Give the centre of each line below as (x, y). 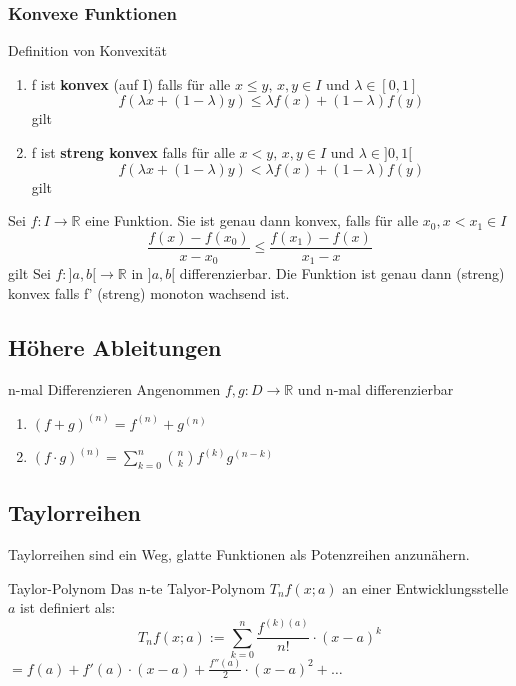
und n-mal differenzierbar (375, 388)
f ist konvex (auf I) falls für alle (131, 83)
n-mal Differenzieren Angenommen (114, 388)
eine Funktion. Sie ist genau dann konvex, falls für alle (252, 220)
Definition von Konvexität (87, 50)
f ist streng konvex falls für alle (133, 152)
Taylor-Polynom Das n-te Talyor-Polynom (137, 587)
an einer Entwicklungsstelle (425, 587)
